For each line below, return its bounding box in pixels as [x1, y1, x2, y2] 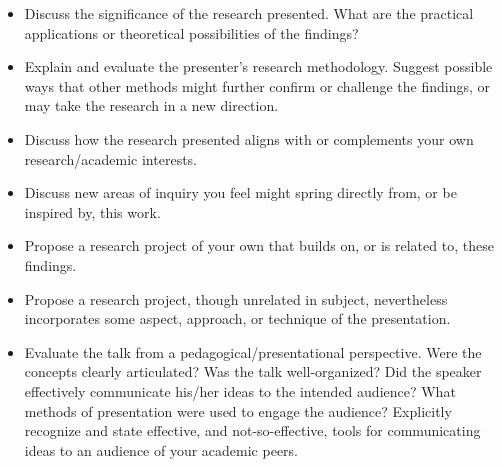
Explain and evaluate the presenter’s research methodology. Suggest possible [24, 56, 493, 77]
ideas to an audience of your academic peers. [24, 439, 299, 460]
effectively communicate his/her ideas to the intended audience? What [24, 380, 456, 401]
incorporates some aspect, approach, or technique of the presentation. [24, 308, 451, 329]
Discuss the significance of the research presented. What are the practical [24, 3, 474, 23]
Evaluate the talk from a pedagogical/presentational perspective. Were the [24, 341, 482, 362]
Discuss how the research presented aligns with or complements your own [24, 128, 474, 149]
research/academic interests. [24, 148, 197, 169]
